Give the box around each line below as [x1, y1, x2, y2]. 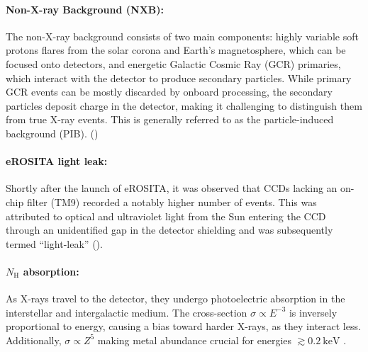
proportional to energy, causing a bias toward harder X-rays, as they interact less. [6, 319, 361, 334]
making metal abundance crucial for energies [97, 332, 292, 347]
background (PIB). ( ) [6, 125, 99, 140]
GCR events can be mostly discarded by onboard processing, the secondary [6, 84, 333, 99]
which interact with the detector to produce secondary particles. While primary [6, 70, 352, 85]
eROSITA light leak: [6, 154, 108, 169]
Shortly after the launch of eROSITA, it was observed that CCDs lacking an [6, 181, 338, 195]
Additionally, [6, 332, 62, 347]
